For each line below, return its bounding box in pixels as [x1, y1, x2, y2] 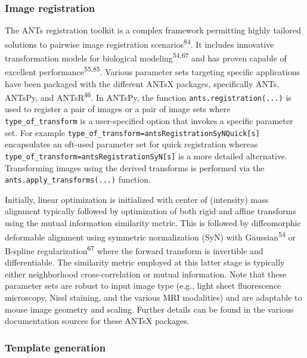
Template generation [5, 340, 106, 354]
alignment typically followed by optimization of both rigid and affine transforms [5, 205, 296, 217]
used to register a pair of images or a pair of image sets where [5, 103, 231, 115]
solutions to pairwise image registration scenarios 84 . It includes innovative [5, 36, 274, 50]
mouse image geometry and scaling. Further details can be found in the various [5, 303, 294, 315]
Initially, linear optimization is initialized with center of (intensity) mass [5, 193, 269, 205]
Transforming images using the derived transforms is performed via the [5, 161, 265, 174]
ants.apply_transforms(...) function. [5, 173, 151, 186]
